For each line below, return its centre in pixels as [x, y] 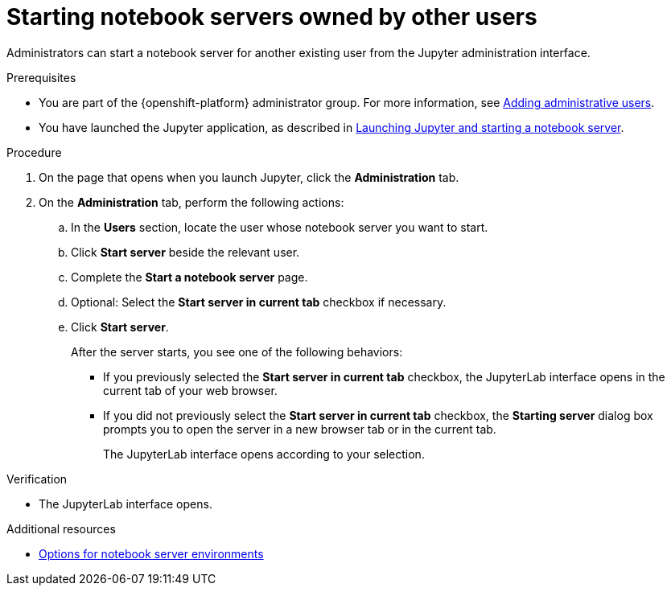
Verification [37, 479]
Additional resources [61, 528]
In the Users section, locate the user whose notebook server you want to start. [280, 227]
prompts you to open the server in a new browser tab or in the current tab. [300, 429]
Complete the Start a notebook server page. [189, 277]
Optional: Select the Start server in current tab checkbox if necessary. [259, 302]
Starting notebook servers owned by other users [272, 17]
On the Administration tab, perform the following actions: [191, 202]
